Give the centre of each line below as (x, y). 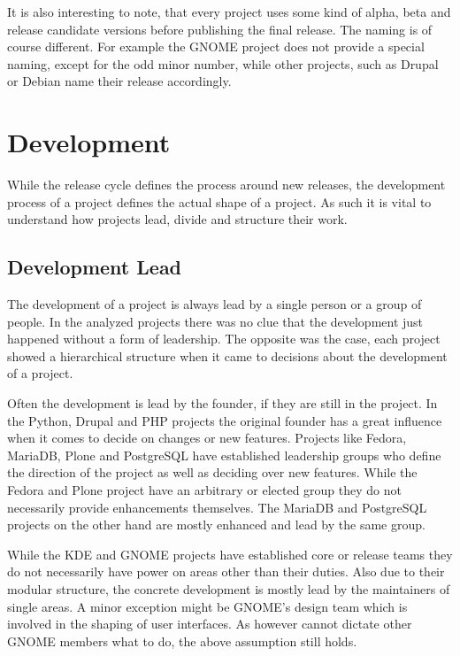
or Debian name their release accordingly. (119, 81)
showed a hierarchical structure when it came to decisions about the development (227, 355)
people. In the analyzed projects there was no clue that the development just (215, 321)
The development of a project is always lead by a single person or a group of (215, 304)
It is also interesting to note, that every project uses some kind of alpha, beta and (229, 12)
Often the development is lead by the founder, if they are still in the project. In (222, 403)
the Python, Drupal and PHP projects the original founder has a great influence (225, 420)
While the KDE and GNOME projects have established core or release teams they (230, 554)
